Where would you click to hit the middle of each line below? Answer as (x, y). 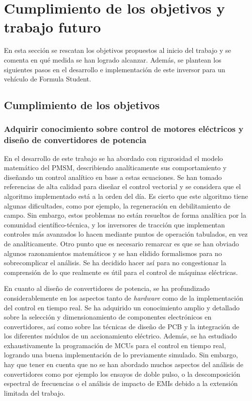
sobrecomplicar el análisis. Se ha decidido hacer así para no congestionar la (115, 263)
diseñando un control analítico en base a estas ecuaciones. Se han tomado (113, 177)
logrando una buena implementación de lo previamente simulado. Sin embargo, (121, 355)
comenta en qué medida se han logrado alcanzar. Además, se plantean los (113, 59)
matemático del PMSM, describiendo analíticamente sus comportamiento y (115, 168)
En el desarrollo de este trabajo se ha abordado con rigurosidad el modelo (113, 158)
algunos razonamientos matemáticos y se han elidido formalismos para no (113, 253)
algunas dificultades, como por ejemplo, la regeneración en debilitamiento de (117, 205)
